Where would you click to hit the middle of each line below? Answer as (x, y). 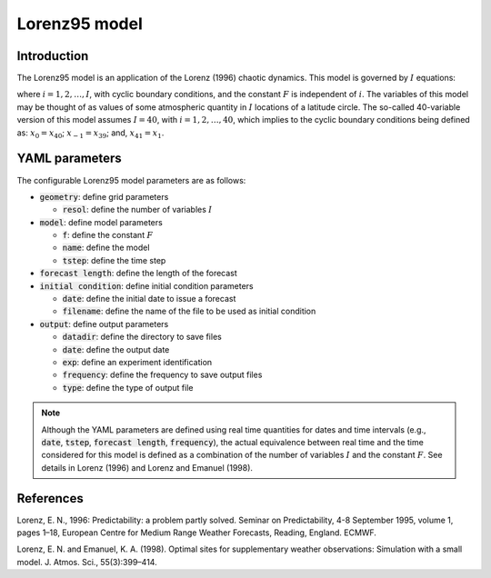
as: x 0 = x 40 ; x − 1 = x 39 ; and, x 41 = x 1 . (90, 134)
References (50, 498)
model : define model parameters (101, 222)
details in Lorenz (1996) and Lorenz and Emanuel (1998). (147, 467)
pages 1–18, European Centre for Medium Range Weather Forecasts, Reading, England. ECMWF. (197, 533)
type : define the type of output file (128, 387)
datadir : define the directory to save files (142, 337)
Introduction (53, 56)
